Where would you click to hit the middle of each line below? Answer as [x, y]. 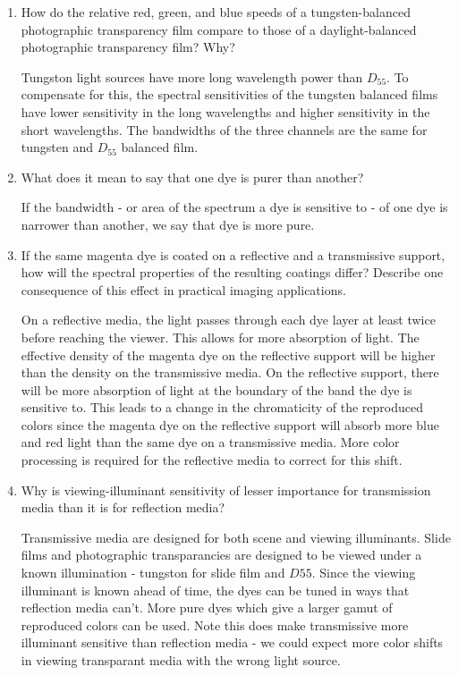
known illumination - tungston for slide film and [153, 573]
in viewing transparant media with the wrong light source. [181, 660]
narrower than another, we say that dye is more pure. [168, 224]
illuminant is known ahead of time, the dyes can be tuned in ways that [215, 590]
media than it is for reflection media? [123, 507]
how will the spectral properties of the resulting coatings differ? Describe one [232, 272]
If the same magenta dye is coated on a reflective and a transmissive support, [233, 254]
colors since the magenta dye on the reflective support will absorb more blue [230, 424]
